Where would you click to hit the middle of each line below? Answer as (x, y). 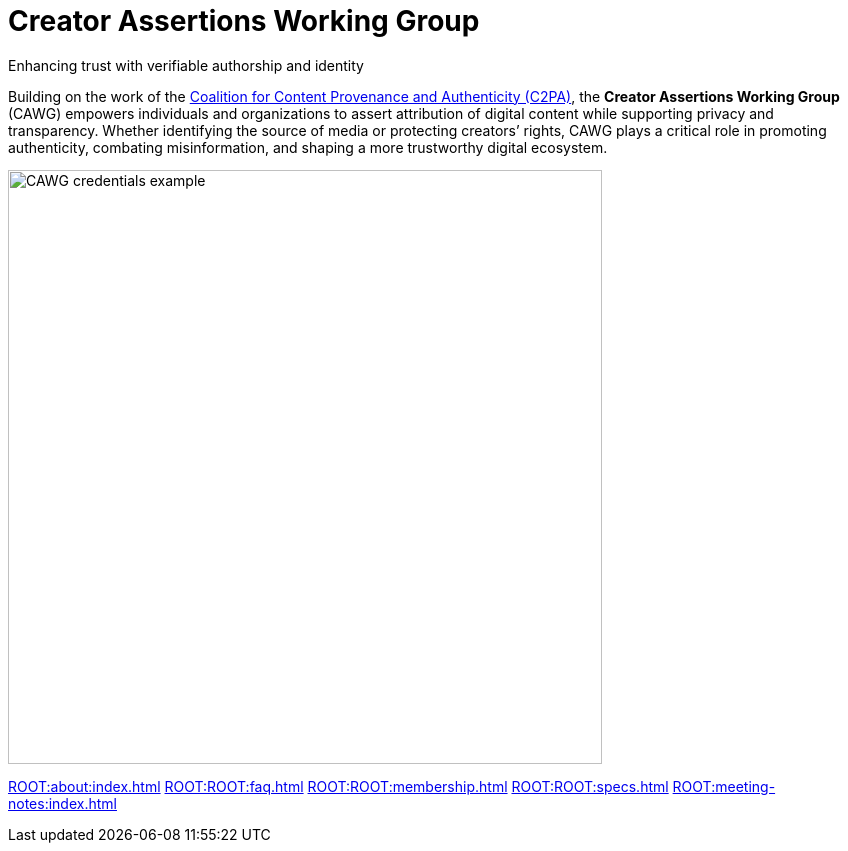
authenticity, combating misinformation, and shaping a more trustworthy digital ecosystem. (308, 147)
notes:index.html (62, 803)
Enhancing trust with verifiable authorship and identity (186, 65)
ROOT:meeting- (724, 786)
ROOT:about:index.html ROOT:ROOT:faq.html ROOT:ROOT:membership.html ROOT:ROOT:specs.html (338, 786)
